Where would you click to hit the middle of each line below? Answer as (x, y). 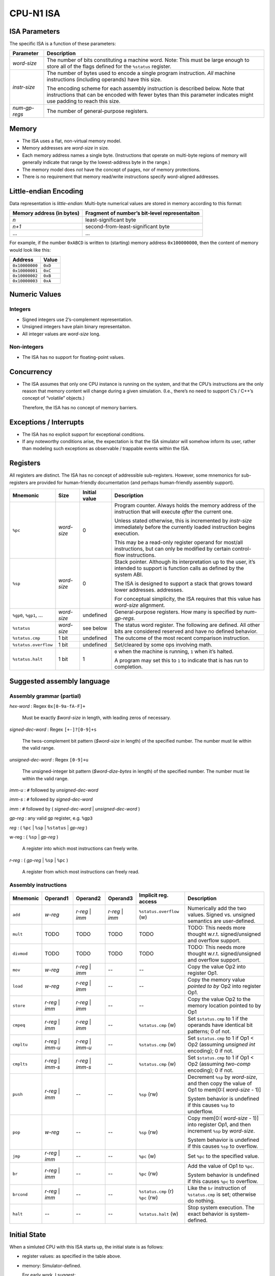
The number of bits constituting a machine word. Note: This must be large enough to (148, 60)
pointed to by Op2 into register (224, 986)
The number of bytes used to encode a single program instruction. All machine (141, 73)
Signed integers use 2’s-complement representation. (77, 320)
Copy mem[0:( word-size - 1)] (223, 1118)
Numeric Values (35, 294)
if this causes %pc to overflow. (223, 1182)
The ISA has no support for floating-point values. (73, 357)
